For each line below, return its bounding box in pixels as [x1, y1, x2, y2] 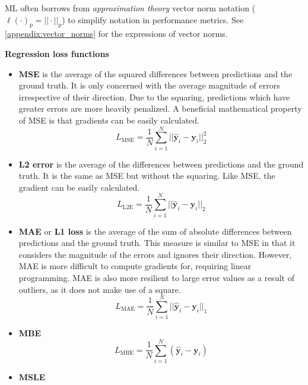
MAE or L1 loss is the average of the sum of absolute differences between [18, 225, 292, 237]
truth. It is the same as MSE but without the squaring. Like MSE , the [18, 169, 275, 182]
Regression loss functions [5, 47, 109, 59]
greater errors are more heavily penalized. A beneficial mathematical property [18, 102, 302, 115]
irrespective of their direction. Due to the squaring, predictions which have [18, 90, 290, 103]
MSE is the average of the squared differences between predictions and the [18, 67, 293, 80]
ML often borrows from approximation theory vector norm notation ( [5, 2, 256, 14]
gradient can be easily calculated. [18, 181, 140, 193]
